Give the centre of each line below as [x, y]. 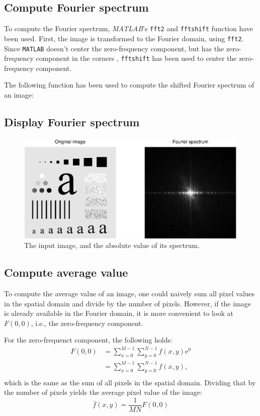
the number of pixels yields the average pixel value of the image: [103, 392]
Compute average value [66, 272]
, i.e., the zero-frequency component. [87, 323]
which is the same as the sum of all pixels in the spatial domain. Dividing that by [130, 382]
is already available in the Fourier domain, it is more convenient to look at [119, 313]
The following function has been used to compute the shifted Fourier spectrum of [129, 85]
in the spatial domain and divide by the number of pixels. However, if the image [128, 303]
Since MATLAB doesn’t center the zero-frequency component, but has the [114, 48]
